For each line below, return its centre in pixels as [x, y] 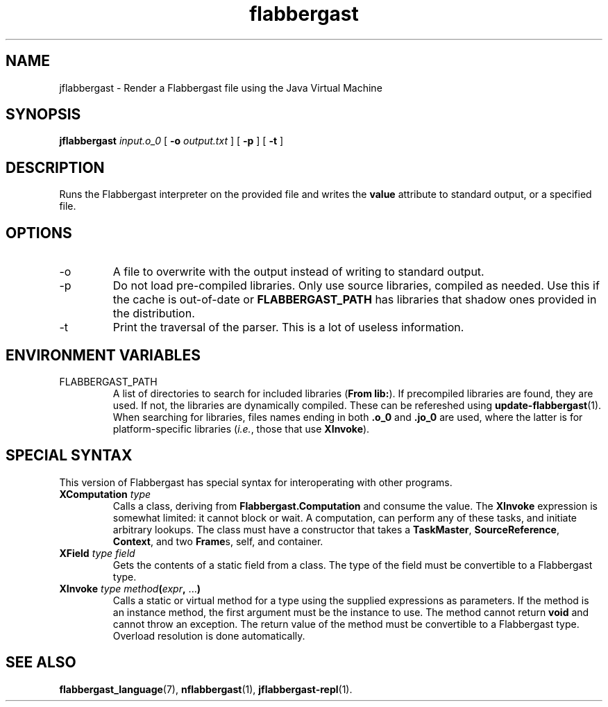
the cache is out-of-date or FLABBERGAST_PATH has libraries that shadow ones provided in [355, 300]
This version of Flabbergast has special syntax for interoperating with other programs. [256, 482]
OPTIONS [39, 233]
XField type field [97, 553]
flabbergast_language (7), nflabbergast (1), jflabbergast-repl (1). [206, 689]
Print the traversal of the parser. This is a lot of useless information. [288, 327]
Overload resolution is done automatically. [209, 635]
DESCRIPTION [55, 167]
